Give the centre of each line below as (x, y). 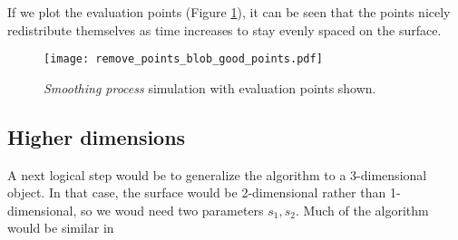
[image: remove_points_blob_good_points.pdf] (183, 59)
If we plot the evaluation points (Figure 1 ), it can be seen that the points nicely (229, 12)
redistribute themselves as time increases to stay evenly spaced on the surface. (224, 29)
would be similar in (61, 228)
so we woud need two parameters (172, 210)
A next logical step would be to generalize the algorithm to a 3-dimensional (217, 174)
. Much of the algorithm (362, 210)
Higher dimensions (97, 136)
